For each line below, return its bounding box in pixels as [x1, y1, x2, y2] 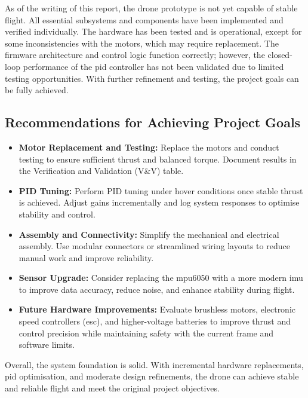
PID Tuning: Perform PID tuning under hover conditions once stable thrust [19, 184, 303, 197]
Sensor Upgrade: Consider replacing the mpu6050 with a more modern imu [19, 271, 303, 284]
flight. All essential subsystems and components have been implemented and [5, 13, 284, 26]
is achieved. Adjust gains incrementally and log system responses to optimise [19, 196, 300, 209]
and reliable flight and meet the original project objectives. [5, 382, 220, 394]
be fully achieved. [5, 84, 69, 96]
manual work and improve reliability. [19, 251, 154, 264]
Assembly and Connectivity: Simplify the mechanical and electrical [19, 228, 279, 240]
